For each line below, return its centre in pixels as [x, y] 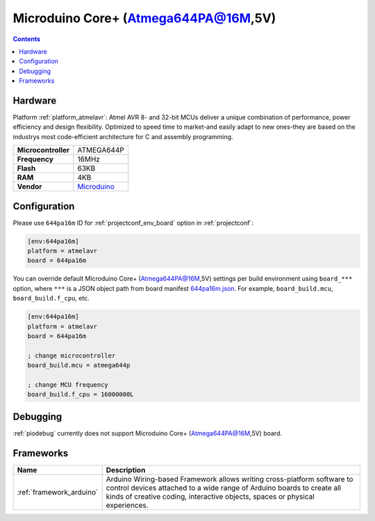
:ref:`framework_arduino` [58, 492]
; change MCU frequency [68, 385]
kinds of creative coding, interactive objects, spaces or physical [210, 496]
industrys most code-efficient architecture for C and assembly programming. [123, 136]
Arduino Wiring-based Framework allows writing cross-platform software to [230, 479]
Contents [27, 39]
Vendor [30, 186]
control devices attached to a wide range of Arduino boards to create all [224, 488]
